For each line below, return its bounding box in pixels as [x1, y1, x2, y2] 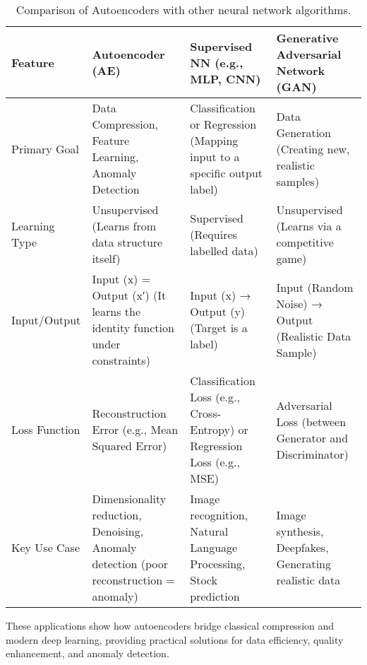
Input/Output [11, 311, 81, 328]
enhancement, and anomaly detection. [6, 646, 169, 661]
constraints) [92, 352, 150, 368]
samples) [276, 172, 320, 189]
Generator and [276, 429, 349, 446]
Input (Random [276, 278, 354, 295]
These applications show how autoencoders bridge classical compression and [6, 618, 335, 632]
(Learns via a [276, 218, 342, 234]
